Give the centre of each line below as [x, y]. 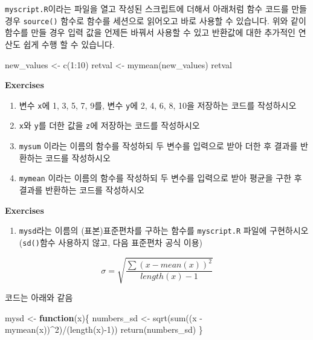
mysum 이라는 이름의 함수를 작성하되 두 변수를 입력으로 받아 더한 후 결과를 [158, 146]
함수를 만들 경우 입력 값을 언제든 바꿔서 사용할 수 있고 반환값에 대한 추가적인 [150, 32]
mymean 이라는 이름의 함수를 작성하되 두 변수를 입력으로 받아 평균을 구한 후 [160, 178]
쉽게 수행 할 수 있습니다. [69, 44]
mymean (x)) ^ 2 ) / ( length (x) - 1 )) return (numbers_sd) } [104, 329]
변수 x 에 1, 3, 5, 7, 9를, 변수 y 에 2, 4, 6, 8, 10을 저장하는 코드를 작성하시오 [158, 105]
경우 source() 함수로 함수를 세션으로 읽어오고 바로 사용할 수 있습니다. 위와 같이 [156, 20]
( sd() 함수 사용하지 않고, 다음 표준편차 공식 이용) [111, 242]
